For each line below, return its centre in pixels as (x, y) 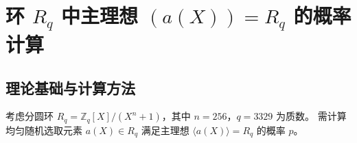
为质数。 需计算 (311, 116)
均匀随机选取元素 (44, 130)
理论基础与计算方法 (70, 87)
